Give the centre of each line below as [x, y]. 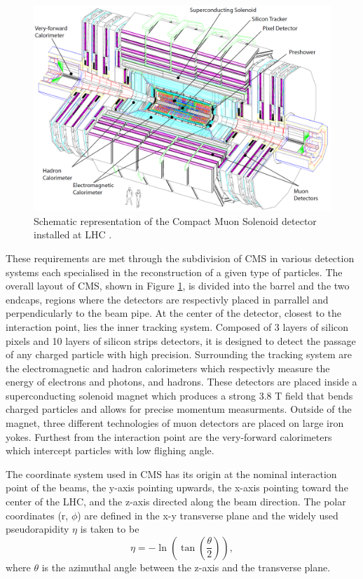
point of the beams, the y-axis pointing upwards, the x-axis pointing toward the [177, 488]
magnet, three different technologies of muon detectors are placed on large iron [175, 423]
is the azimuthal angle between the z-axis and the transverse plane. [186, 567]
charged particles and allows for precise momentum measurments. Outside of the [179, 409]
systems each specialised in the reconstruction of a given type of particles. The [174, 272]
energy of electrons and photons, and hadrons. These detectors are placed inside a [181, 382]
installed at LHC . [73, 234]
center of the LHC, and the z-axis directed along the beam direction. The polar [176, 502]
